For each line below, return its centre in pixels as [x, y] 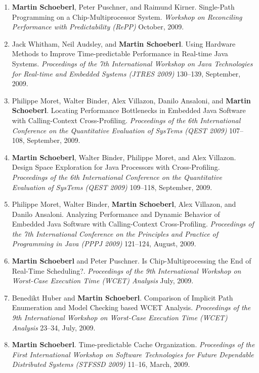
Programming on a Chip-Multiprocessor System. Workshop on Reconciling [127, 16]
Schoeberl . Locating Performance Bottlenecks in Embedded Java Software [129, 110]
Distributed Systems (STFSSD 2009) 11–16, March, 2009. [101, 364]
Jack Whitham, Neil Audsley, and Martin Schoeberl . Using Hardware [124, 43]
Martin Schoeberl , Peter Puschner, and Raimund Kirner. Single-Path [123, 7]
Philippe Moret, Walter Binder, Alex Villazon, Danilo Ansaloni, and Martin [131, 100]
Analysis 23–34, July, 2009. [54, 327]
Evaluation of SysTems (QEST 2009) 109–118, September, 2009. [112, 187]
